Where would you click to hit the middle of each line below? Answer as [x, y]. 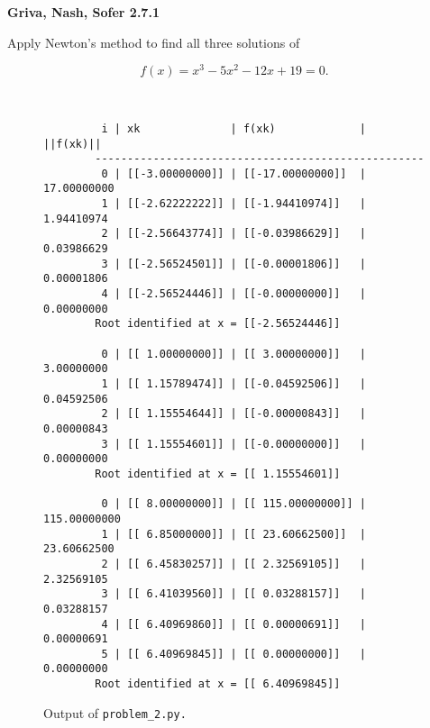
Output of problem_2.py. [115, 712]
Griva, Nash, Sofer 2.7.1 [83, 12]
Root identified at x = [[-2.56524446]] [218, 324]
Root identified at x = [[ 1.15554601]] [218, 473]
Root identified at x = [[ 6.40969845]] [218, 684]
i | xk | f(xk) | [233, 128]
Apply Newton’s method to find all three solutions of [154, 42]
